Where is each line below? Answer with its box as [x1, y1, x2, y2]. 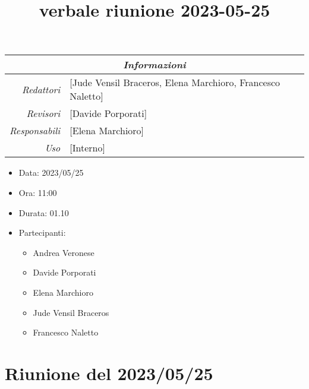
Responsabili [10, 124, 61, 138]
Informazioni [123, 58, 186, 72]
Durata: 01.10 [18, 206, 69, 219]
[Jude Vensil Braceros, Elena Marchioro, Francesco [70, 75, 280, 90]
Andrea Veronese [33, 246, 94, 258]
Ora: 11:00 [18, 186, 57, 198]
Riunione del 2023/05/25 [5, 360, 213, 385]
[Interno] [70, 141, 105, 155]
